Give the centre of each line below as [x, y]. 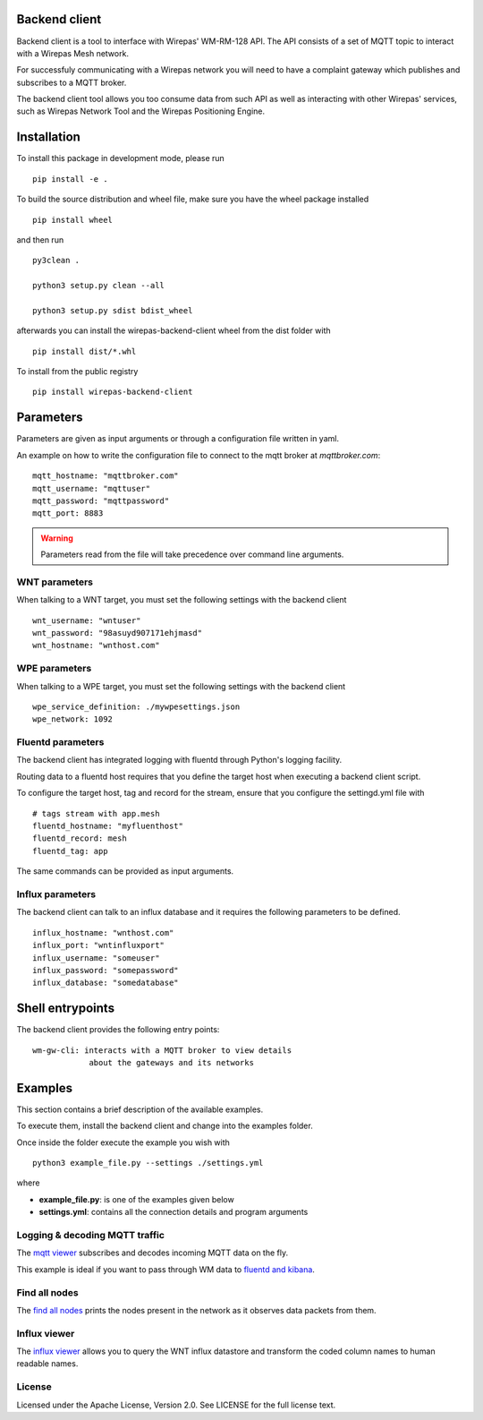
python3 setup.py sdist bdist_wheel [113, 310]
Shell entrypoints [66, 1009]
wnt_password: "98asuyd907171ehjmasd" [118, 633]
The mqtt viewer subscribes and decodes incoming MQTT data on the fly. [153, 1253]
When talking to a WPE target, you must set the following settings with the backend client [181, 686]
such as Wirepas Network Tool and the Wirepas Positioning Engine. [141, 111]
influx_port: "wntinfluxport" [99, 945]
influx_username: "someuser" [96, 958]
